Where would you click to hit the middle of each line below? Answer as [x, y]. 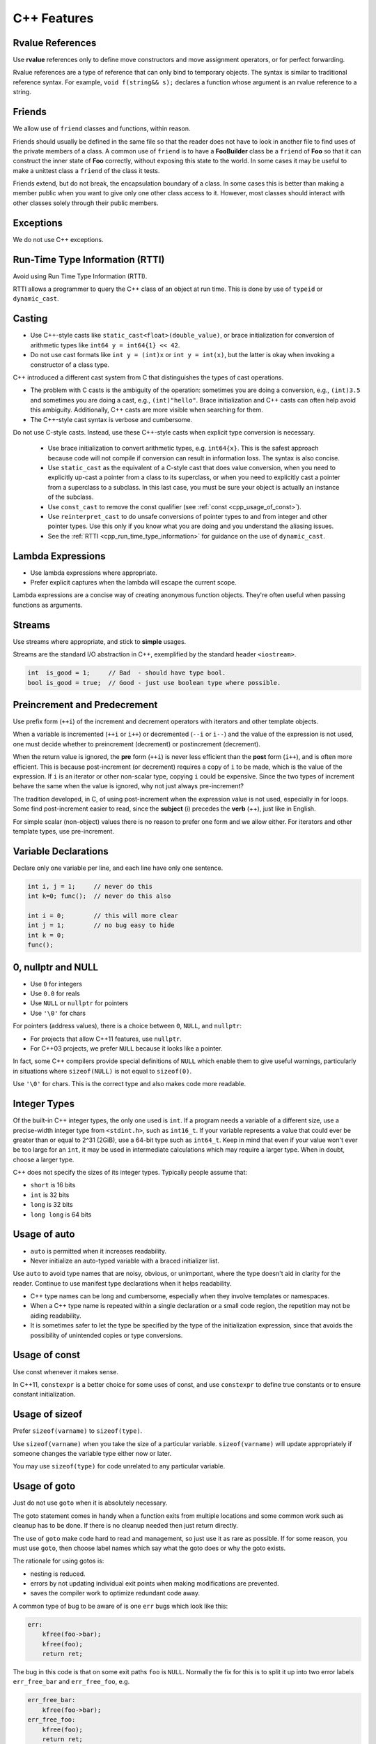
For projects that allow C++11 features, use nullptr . [106, 1039]
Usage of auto [44, 1234]
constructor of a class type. [70, 364]
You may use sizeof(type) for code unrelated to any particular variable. [119, 1466]
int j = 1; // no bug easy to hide [101, 925]
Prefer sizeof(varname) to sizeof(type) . [78, 1431]
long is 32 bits [52, 1205]
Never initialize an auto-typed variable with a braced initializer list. [125, 1261]
